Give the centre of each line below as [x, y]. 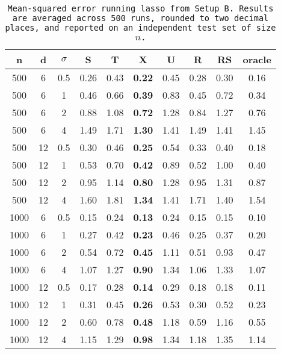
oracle [257, 59]
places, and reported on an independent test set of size [140, 28]
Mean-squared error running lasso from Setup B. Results [140, 8]
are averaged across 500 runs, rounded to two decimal [140, 18]
